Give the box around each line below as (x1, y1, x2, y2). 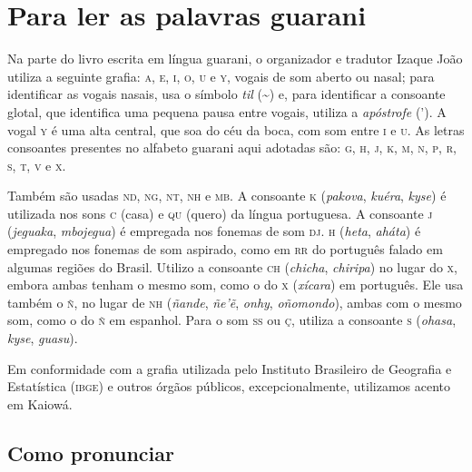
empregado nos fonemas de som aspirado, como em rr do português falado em (7, 240, 443, 259)
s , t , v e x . (7, 155, 66, 174)
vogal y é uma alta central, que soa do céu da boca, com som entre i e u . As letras (7, 120, 465, 139)
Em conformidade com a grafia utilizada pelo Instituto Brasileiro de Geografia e (7, 359, 452, 378)
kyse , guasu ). (7, 329, 78, 348)
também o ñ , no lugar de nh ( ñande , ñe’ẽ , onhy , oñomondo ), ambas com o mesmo (7, 292, 462, 311)
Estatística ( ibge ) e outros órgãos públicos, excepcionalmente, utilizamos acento (7, 377, 451, 396)
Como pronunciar (7, 438, 174, 467)
